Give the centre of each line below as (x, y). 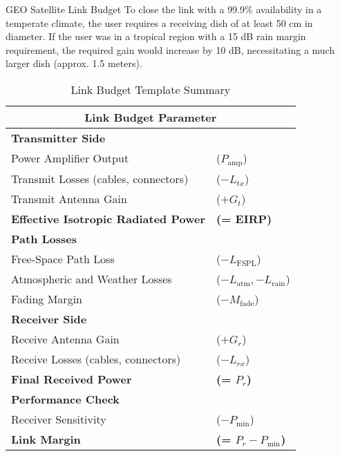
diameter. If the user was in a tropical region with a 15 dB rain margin (156, 36)
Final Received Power (72, 379)
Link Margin (46, 439)
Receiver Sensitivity (59, 419)
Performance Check (66, 399)
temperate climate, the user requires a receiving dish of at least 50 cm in (159, 22)
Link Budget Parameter (151, 117)
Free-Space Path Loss (63, 258)
